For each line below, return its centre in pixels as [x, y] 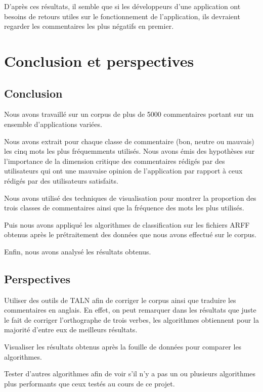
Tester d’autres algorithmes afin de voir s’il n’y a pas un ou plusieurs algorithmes [130, 374]
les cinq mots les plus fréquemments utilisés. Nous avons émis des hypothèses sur [129, 151]
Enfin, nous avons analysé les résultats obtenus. [78, 251]
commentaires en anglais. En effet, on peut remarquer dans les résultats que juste [130, 310]
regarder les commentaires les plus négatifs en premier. [89, 26]
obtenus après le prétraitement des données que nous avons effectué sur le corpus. [130, 234]
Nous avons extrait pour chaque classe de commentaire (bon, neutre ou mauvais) [129, 141]
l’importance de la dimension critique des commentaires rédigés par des [115, 161]
